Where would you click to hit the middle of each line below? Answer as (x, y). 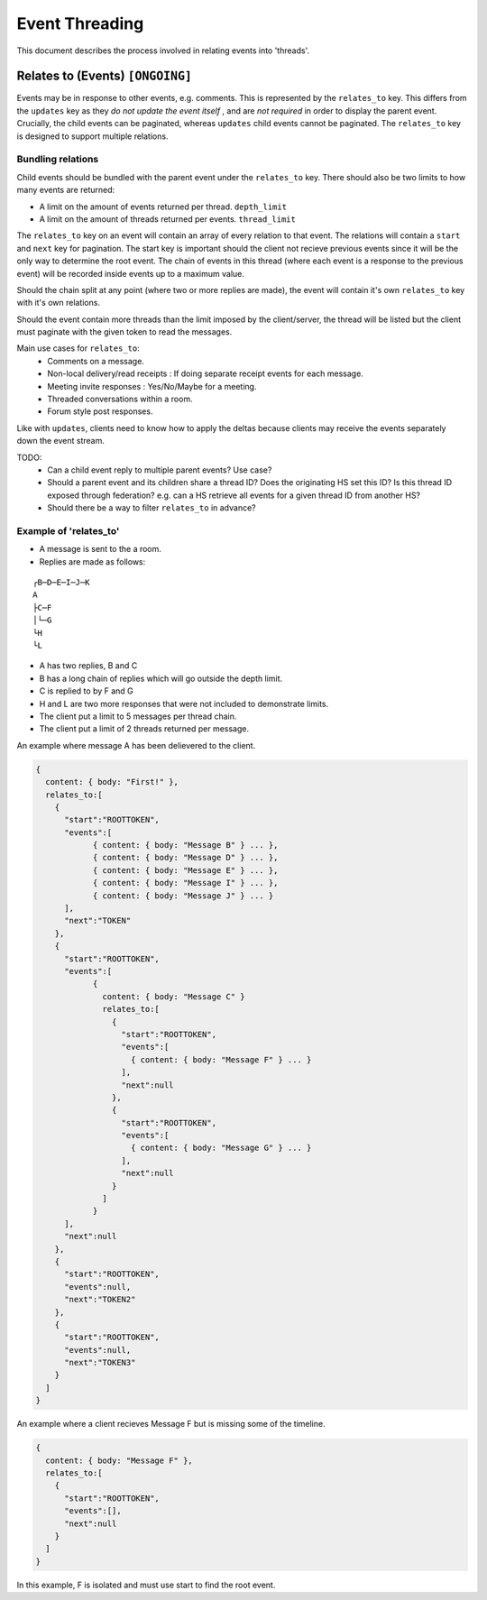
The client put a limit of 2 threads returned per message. (144, 729)
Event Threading (80, 23)
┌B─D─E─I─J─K (61, 583)
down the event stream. (61, 441)
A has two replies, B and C (88, 666)
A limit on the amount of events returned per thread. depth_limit (163, 207)
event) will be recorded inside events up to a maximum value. (131, 273)
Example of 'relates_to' (68, 530)
